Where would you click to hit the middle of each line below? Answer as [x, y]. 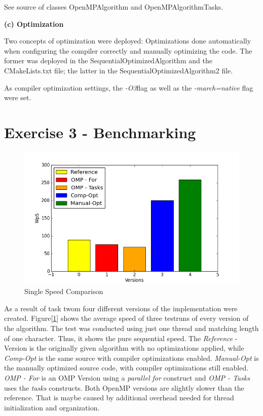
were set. [18, 97]
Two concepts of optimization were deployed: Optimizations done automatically [128, 41]
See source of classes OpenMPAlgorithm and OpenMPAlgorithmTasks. [114, 7]
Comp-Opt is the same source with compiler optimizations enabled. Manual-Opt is [131, 358]
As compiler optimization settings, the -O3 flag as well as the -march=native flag [129, 87]
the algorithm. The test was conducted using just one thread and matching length [131, 328]
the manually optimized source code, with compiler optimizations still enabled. [126, 368]
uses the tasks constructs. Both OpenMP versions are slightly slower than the [124, 387]
